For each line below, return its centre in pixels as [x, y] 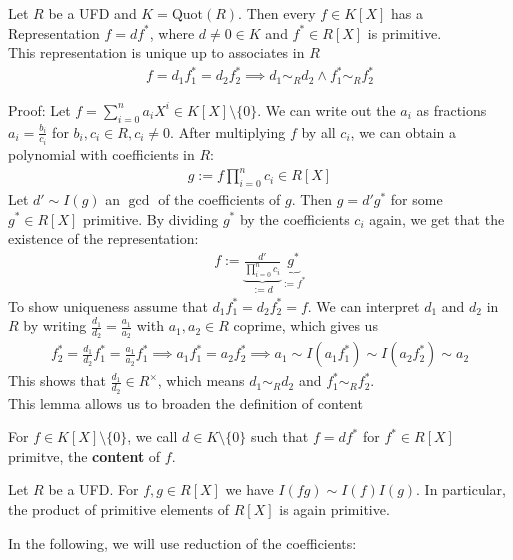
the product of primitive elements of [119, 509]
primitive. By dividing [151, 218]
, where [172, 32]
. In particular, [461, 489]
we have [249, 489]
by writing [55, 325]
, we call [152, 436]
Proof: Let [39, 109]
